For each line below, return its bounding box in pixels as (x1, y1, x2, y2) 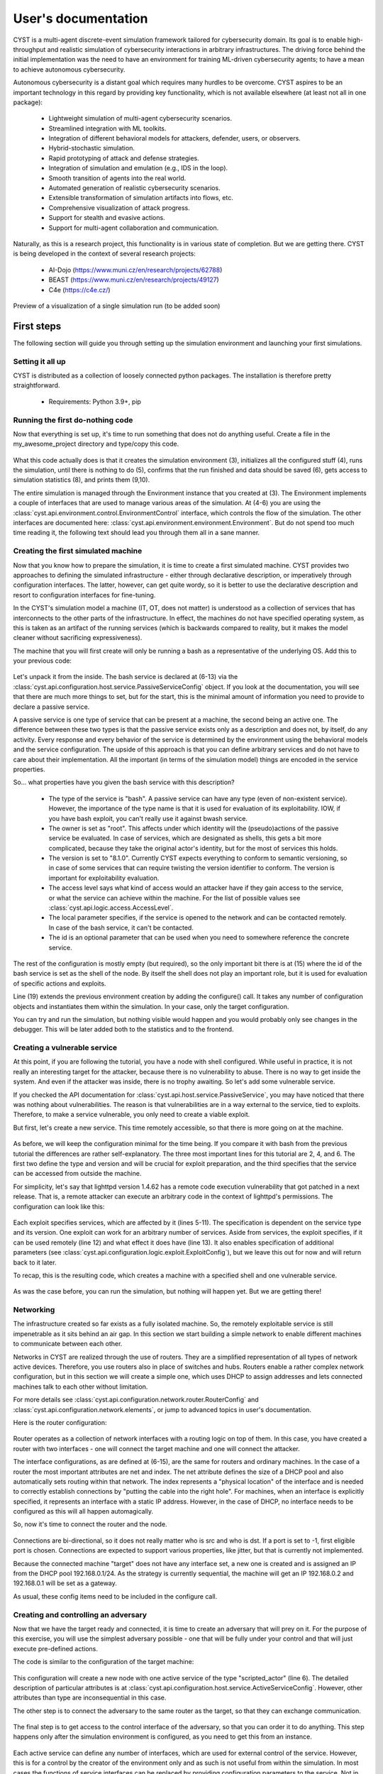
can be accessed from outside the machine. (13, 1169, 142, 1178)
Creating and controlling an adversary (13, 1609, 148, 1619)
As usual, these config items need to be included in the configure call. (13, 1592, 218, 1600)
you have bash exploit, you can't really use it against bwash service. (48, 814, 248, 822)
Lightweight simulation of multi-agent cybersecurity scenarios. (48, 114, 232, 123)
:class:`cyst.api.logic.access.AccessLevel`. (48, 903, 174, 912)
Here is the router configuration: (13, 1418, 107, 1426)
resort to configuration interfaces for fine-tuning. (13, 590, 156, 599)
